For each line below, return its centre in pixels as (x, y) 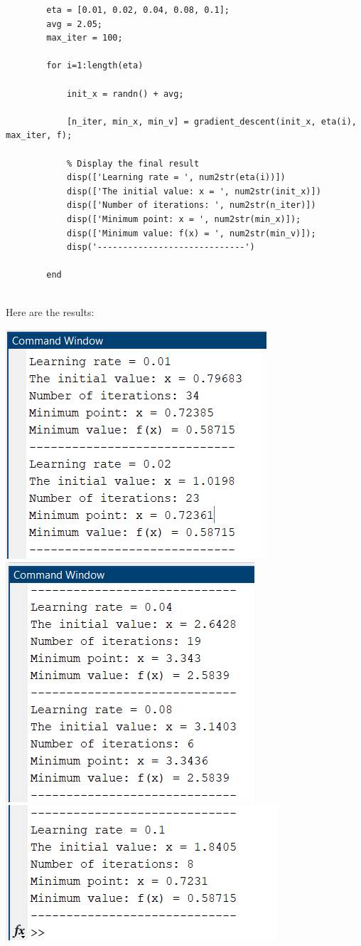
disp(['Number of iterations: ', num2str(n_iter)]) (191, 205)
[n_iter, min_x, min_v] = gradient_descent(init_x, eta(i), (211, 121)
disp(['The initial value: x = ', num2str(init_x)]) (194, 191)
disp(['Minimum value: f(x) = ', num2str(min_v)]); (191, 233)
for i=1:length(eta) (95, 66)
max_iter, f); (39, 136)
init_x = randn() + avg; (125, 94)
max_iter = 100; (85, 38)
